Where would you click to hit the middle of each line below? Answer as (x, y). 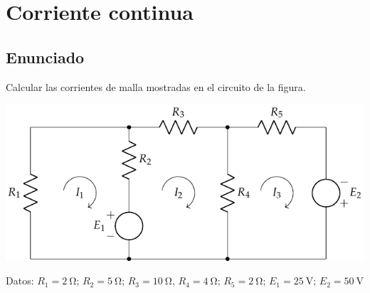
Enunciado (45, 57)
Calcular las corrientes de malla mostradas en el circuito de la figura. (156, 86)
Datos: (20, 281)
